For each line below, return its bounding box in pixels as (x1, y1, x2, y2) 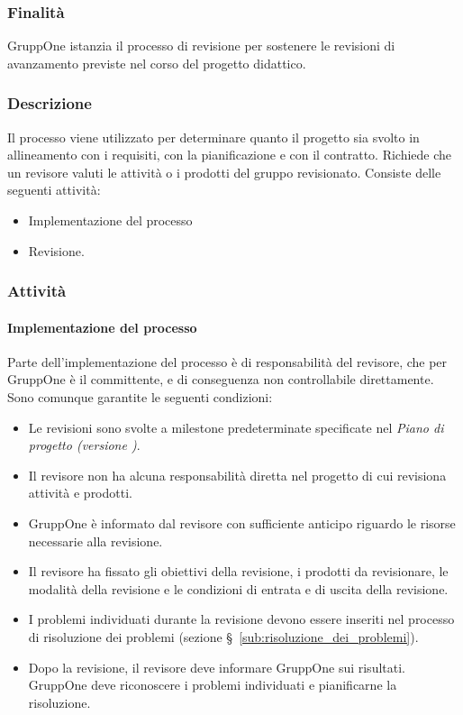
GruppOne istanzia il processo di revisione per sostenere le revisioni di (7, 36, 395, 55)
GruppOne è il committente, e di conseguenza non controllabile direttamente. (7, 370, 434, 389)
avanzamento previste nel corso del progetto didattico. (7, 53, 306, 72)
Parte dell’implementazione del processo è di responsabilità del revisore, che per (7, 352, 448, 371)
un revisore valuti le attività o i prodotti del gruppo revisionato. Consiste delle (7, 162, 441, 181)
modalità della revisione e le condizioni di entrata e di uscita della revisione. (28, 579, 449, 598)
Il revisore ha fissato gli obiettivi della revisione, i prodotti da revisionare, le (28, 562, 449, 581)
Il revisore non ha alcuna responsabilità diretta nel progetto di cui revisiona (28, 465, 447, 484)
